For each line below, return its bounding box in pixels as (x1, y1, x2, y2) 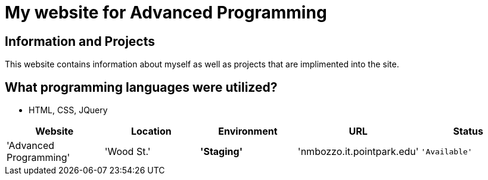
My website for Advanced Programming (5, 2, 327, 23)
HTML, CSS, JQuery (29, 105, 108, 116)
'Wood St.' (104, 145, 151, 158)
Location (130, 125, 172, 138)
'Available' (421, 147, 473, 156)
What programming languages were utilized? (5, 79, 278, 95)
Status (453, 125, 484, 138)
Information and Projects (5, 33, 155, 49)
